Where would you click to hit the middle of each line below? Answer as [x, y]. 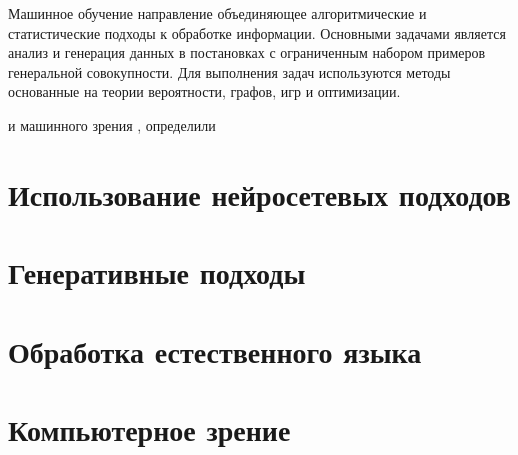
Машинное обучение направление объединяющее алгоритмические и [217, 13]
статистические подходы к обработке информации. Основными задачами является [257, 32]
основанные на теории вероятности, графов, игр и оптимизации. [204, 91]
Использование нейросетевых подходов [259, 193]
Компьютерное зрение [149, 428]
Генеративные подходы [157, 272]
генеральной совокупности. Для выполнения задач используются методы [229, 71]
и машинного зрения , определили [112, 124]
